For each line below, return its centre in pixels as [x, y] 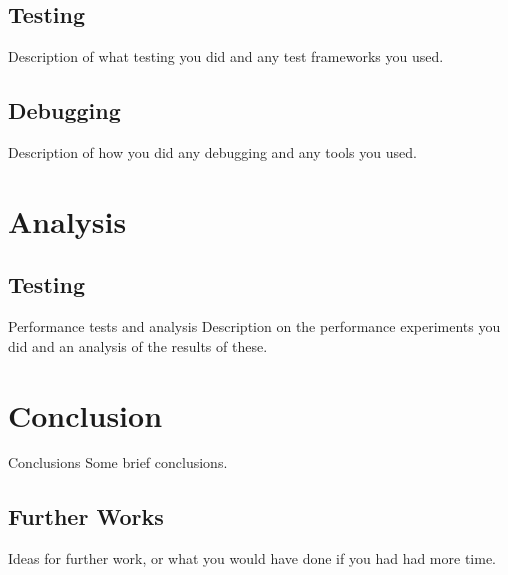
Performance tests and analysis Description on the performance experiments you [254, 326]
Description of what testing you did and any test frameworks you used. [226, 56]
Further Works [86, 516]
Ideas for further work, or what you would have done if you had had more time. [252, 558]
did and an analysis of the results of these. [138, 345]
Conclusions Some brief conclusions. [118, 462]
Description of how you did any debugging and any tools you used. [212, 152]
